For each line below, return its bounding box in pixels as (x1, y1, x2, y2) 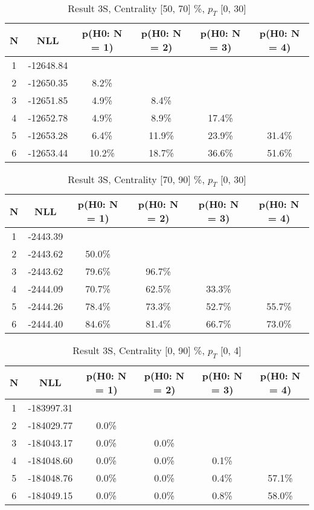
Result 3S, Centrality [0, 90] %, (72, 343, 205, 358)
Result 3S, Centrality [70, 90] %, (68, 172, 205, 187)
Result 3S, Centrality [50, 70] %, (68, 1, 205, 15)
